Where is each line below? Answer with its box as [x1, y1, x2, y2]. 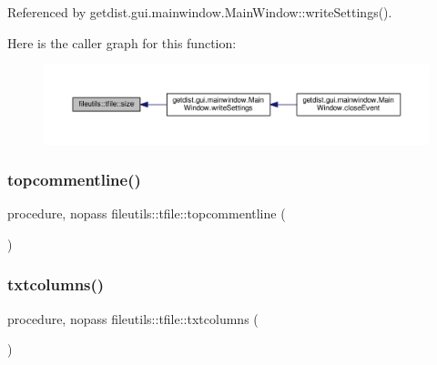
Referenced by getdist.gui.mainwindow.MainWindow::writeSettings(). [7, 3, 392, 21]
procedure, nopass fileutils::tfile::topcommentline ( [7, 204, 286, 223]
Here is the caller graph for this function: [7, 33, 237, 52]
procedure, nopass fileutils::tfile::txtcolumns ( [7, 309, 259, 328]
